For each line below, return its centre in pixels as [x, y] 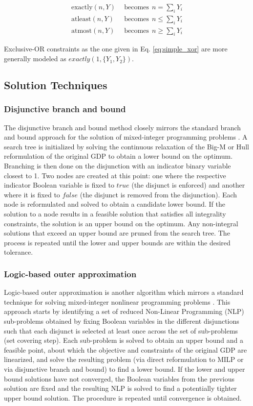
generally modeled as [35, 59]
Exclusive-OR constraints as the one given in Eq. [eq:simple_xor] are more [116, 49]
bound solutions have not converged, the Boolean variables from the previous [119, 378]
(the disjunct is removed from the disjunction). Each [158, 194]
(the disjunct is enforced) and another [188, 185]
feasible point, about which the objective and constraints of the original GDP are [126, 349]
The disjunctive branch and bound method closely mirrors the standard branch [123, 127]
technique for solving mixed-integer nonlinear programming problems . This [117, 301]
